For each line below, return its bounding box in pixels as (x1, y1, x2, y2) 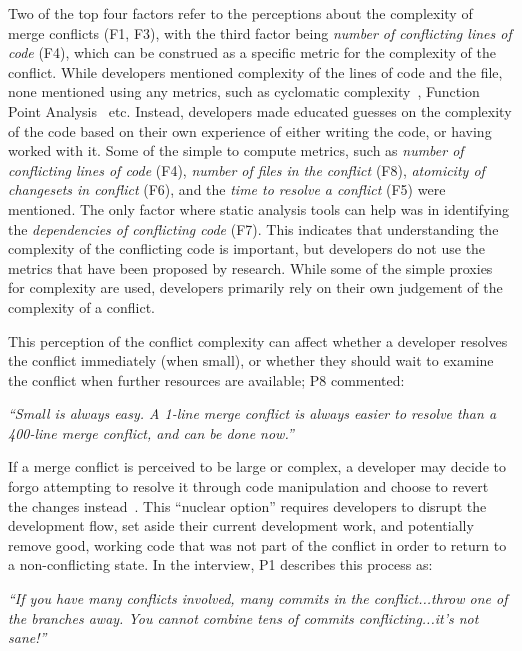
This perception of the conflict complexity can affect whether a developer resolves (8, 330, 508, 351)
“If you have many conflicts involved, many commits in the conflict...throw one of (8, 588, 508, 609)
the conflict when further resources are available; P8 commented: (8, 369, 405, 390)
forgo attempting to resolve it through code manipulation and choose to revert (8, 476, 489, 497)
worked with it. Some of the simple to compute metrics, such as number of (8, 140, 464, 161)
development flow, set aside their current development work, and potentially (8, 515, 474, 536)
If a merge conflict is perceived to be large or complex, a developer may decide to (8, 456, 506, 477)
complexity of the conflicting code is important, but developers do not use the (8, 238, 486, 259)
